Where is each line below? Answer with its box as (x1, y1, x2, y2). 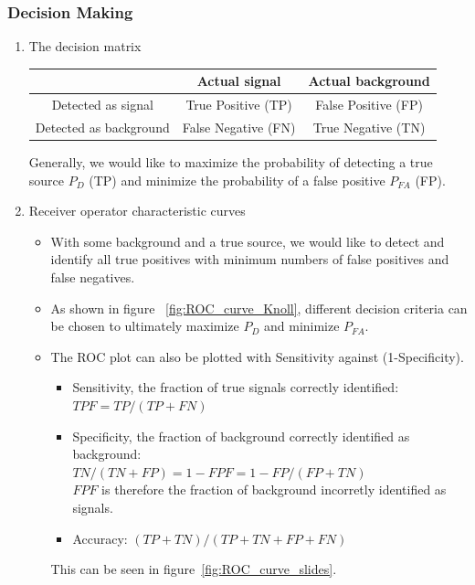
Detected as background (35, 118, 170, 136)
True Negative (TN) (312, 118, 426, 136)
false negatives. (50, 268, 135, 287)
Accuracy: (72, 528, 128, 548)
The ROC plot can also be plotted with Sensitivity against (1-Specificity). (50, 346, 464, 366)
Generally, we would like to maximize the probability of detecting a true (28, 153, 433, 172)
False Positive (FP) (315, 95, 423, 114)
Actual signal (196, 71, 281, 90)
